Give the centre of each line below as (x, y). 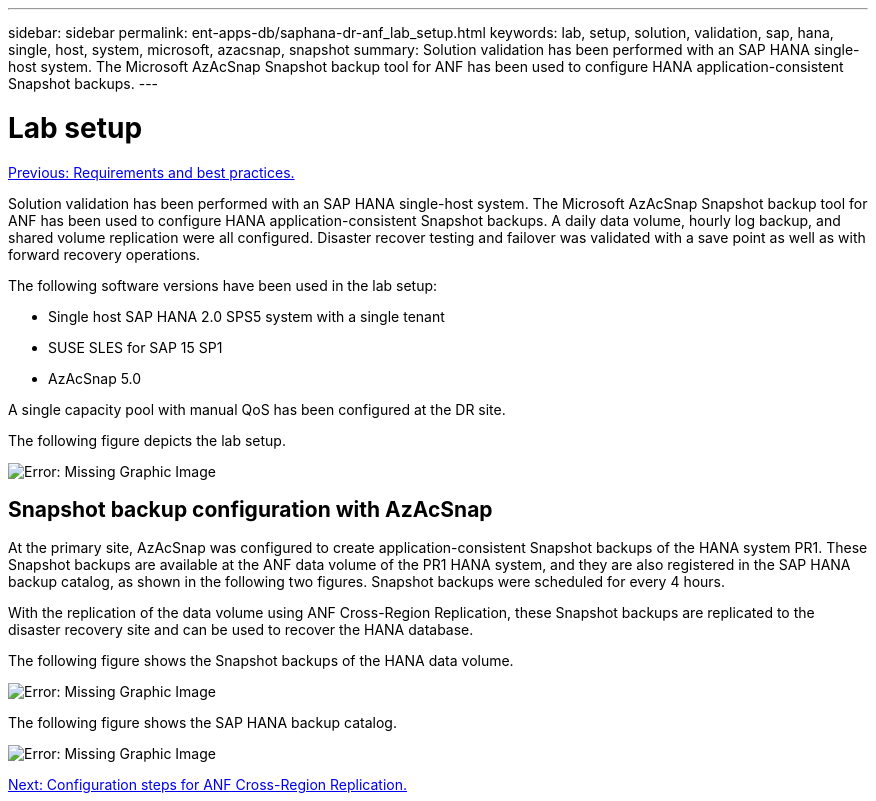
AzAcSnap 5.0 (95, 378)
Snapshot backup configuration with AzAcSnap (250, 509)
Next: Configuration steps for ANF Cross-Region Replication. (207, 785)
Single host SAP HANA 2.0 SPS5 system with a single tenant (246, 316)
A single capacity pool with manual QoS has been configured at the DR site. (257, 409)
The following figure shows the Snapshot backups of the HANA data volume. (261, 661)
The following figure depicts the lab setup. (147, 440)
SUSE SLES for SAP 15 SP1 (135, 347)
